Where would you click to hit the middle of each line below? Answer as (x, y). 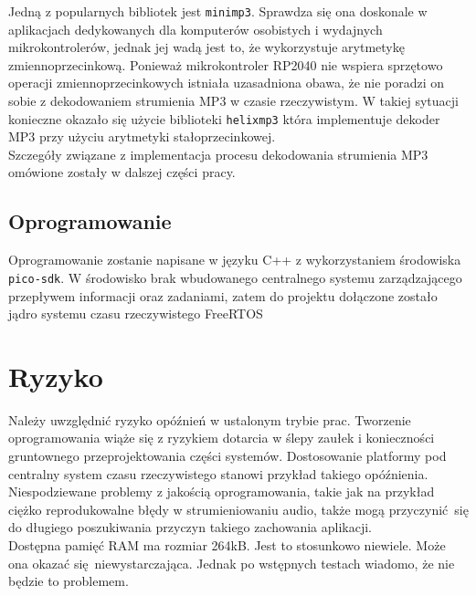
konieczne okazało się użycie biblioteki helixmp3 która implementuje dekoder (224, 118)
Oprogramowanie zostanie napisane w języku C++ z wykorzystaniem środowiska (235, 260)
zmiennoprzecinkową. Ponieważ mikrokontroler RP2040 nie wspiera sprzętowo (226, 64)
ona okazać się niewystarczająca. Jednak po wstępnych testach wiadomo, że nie (232, 563)
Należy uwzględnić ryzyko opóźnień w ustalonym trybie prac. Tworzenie (210, 419)
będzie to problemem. (69, 581)
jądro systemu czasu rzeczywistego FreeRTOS (136, 314)
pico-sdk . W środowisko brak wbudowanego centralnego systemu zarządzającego (235, 277)
